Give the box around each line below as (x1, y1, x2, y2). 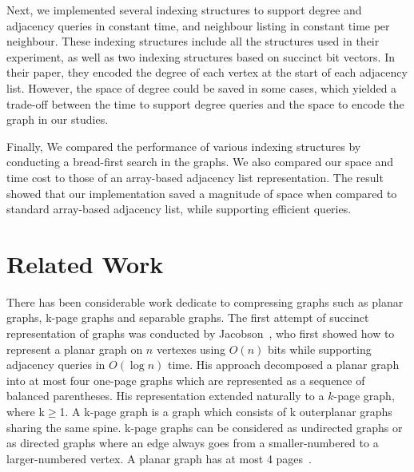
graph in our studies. (6, 111, 109, 128)
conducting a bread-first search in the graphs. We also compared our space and (6, 153, 394, 170)
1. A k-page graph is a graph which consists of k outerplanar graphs (59, 403, 392, 419)
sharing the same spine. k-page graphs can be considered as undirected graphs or (6, 418, 403, 435)
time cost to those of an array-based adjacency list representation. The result (6, 169, 384, 185)
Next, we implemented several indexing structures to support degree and (6, 2, 362, 18)
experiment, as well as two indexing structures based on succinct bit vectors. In (6, 48, 395, 65)
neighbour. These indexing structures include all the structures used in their (6, 33, 380, 50)
